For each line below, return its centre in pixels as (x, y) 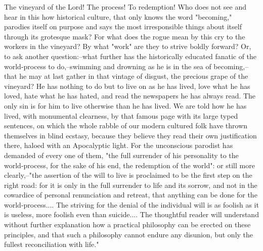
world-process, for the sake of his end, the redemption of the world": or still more (129, 165)
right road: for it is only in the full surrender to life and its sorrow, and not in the (131, 185)
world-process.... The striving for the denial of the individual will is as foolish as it (131, 204)
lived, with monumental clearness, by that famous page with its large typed (121, 115)
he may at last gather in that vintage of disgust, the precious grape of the (134, 76)
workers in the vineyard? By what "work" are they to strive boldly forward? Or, (128, 46)
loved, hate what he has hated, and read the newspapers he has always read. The (130, 96)
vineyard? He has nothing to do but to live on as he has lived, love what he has (127, 86)
